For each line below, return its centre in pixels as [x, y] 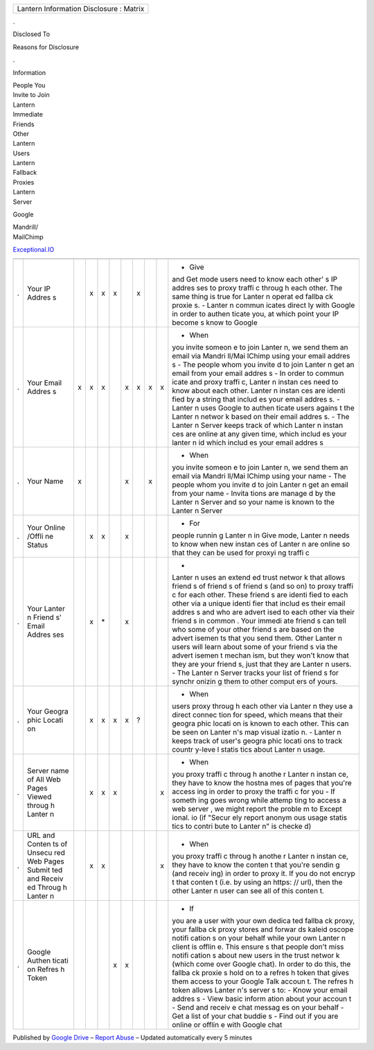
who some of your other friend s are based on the [253, 629]
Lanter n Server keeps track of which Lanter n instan [258, 425]
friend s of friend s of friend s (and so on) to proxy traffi [262, 586]
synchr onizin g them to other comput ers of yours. [255, 681]
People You [29, 85]
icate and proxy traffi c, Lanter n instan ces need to [255, 381]
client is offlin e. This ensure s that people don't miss [258, 947]
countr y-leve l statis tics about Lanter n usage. [249, 749]
